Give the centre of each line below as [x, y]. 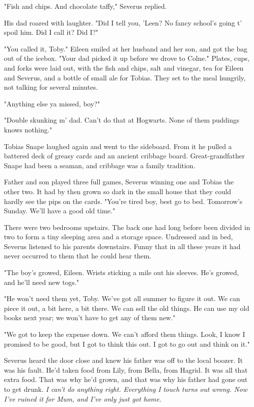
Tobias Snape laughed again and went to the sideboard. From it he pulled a [118, 146]
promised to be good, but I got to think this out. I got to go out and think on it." [127, 343]
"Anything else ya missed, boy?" [52, 103]
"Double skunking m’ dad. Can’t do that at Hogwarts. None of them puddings [122, 120]
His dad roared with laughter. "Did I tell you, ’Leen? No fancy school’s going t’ [123, 22]
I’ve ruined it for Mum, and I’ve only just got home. [83, 398]
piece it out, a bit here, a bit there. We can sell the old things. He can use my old [127, 308]
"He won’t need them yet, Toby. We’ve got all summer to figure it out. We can [122, 298]
